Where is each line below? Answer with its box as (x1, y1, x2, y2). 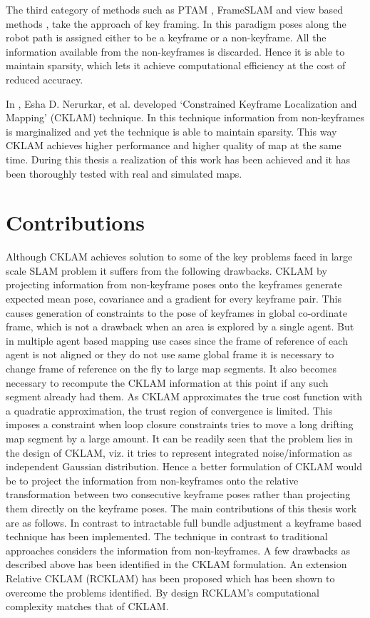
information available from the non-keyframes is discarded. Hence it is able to (6, 44, 345, 59)
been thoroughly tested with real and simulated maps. (6, 166, 242, 181)
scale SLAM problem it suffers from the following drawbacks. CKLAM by (6, 263, 327, 278)
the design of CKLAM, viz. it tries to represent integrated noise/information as (6, 445, 352, 460)
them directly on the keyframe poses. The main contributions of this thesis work (6, 500, 357, 515)
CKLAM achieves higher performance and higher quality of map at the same (6, 138, 341, 153)
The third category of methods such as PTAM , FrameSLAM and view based (6, 2, 344, 16)
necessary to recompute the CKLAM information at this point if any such (6, 375, 329, 390)
